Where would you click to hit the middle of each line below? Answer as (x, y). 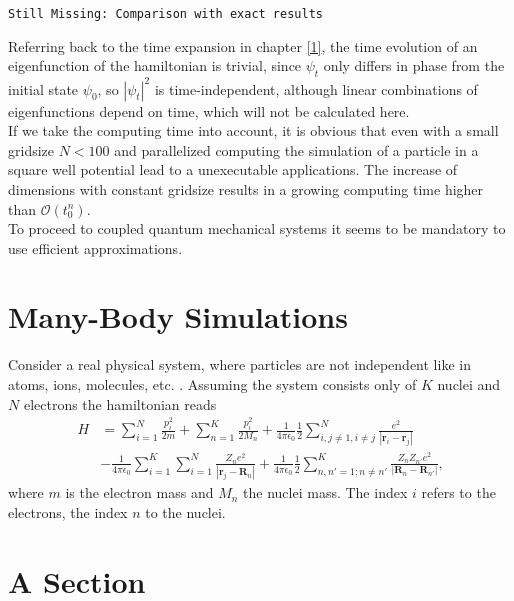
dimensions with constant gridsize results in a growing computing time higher (246, 188)
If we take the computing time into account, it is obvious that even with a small (253, 130)
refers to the (458, 492)
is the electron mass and (139, 492)
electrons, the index (68, 511)
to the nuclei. (185, 511)
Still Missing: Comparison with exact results (165, 14)
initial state (43, 88)
